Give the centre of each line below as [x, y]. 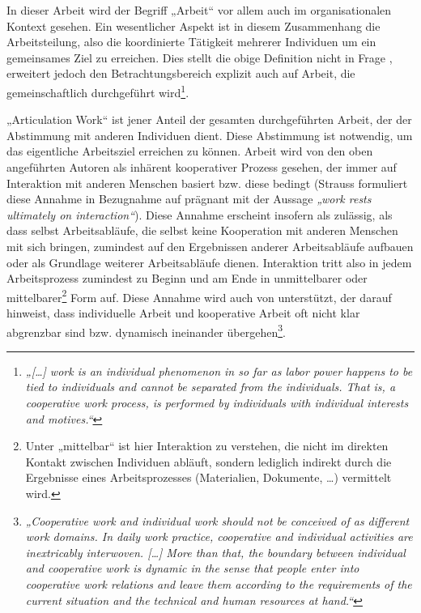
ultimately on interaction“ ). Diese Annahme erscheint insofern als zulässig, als [200, 214]
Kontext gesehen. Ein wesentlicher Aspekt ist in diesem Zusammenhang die [193, 26]
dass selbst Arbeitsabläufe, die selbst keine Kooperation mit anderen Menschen [202, 230]
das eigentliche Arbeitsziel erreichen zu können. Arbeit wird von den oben [190, 151]
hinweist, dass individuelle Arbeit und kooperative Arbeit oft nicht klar [183, 313]
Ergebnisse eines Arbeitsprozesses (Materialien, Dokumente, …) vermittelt [208, 477]
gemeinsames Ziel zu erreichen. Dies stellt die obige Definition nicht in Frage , [200, 57]
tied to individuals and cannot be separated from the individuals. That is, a [210, 387]
